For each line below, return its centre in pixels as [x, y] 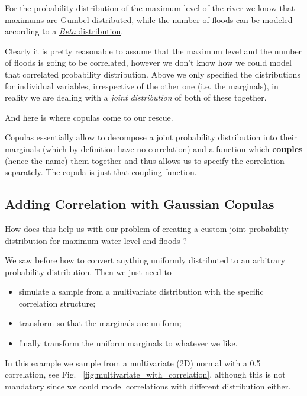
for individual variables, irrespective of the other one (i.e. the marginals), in [142, 86]
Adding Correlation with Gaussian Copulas [140, 204]
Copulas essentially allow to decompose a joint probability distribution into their [151, 137]
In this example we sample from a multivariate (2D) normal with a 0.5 [133, 363]
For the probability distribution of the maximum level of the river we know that [150, 8]
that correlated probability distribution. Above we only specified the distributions [153, 74]
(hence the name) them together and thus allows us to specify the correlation [145, 160]
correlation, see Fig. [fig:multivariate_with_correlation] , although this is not [145, 374]
